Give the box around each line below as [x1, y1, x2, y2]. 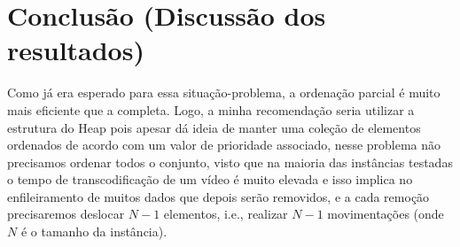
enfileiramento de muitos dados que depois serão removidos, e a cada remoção [7, 187, 430, 205]
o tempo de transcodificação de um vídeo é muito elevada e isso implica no [7, 170, 413, 189]
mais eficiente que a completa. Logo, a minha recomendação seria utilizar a [7, 100, 415, 119]
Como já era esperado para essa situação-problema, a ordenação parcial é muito [7, 83, 441, 102]
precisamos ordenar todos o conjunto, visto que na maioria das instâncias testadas [7, 152, 453, 171]
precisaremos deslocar [7, 205, 125, 223]
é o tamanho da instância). [20, 222, 168, 241]
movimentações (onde [327, 205, 444, 223]
